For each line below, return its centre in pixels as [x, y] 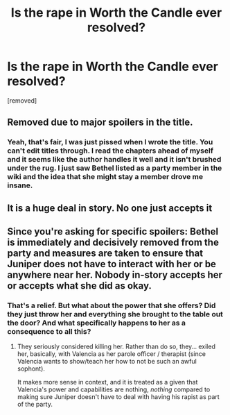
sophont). [31, 369]
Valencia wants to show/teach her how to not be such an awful [107, 362]
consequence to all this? [49, 331]
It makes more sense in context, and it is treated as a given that [107, 382]
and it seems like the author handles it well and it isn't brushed [114, 160]
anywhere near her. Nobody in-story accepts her [115, 275]
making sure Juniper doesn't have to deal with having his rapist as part [118, 397]
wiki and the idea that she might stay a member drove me [105, 177]
